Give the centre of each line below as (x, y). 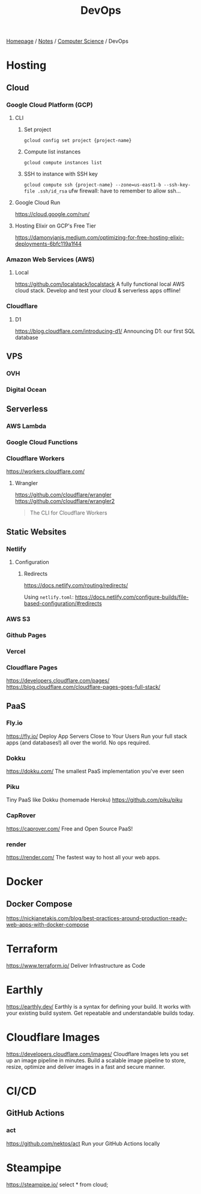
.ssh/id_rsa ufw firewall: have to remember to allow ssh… (109, 191)
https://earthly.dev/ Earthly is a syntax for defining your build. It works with (98, 1006)
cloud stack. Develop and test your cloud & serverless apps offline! (98, 291)
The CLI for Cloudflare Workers (68, 513)
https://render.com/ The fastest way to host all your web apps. (83, 858)
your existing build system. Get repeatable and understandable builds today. (100, 1013)
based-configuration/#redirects (63, 604)
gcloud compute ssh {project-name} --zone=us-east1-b (92, 185)
